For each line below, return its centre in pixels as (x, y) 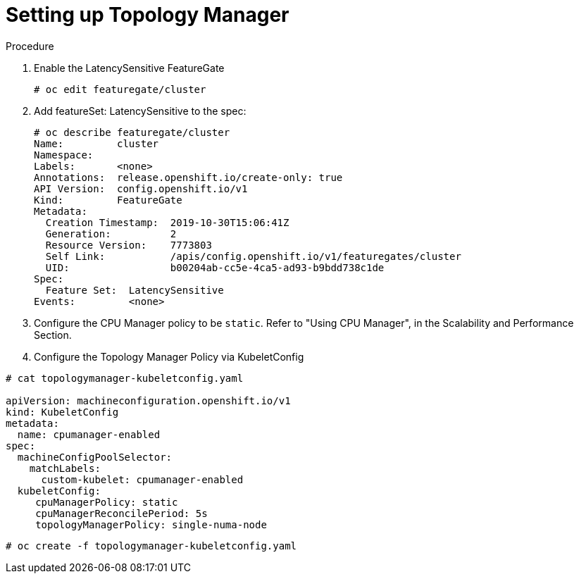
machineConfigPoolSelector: (95, 457)
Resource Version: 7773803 (129, 245)
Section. (53, 335)
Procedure (30, 46)
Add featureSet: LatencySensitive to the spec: (140, 111)
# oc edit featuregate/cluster (120, 89)
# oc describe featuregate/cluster (132, 132)
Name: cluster (96, 143)
